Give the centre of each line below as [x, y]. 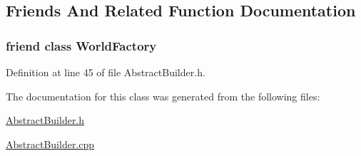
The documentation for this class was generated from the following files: [163, 96]
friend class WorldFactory [81, 45]
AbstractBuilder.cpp [50, 144]
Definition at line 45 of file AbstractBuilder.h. [106, 72]
